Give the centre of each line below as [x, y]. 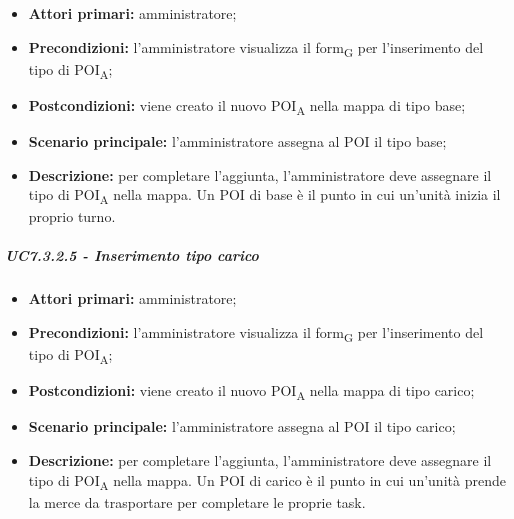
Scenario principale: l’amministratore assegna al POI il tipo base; [237, 140]
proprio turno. [72, 216]
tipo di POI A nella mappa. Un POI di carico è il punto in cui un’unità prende [267, 481]
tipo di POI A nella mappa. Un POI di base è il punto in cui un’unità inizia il [264, 195]
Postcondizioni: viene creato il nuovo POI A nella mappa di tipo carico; [251, 392]
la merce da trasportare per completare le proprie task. [197, 501]
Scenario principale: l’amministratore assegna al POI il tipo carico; [242, 426]
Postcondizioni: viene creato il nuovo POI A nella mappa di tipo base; [247, 106]
